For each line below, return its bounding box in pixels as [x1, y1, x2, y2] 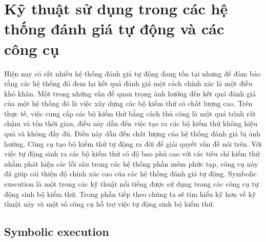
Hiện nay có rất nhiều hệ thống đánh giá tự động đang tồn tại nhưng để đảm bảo [4, 68, 261, 78]
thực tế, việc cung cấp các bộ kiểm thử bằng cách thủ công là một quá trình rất [4, 108, 256, 118]
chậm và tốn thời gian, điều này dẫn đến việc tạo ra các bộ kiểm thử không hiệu [4, 118, 257, 129]
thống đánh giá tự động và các [4, 18, 224, 39]
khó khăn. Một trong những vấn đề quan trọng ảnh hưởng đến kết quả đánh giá [4, 88, 256, 98]
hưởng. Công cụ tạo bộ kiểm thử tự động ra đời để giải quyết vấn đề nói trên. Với [4, 138, 262, 149]
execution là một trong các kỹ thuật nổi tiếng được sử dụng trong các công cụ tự [4, 178, 259, 189]
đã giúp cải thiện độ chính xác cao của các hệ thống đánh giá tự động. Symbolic [4, 168, 257, 179]
